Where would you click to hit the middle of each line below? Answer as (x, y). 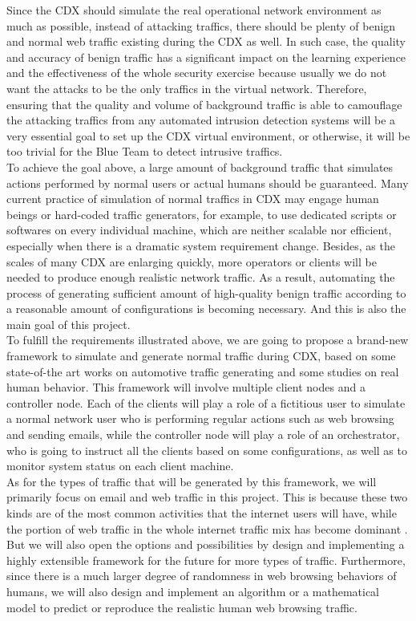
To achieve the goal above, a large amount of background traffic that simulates (200, 166)
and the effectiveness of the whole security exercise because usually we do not (197, 73)
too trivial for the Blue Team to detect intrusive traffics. (145, 151)
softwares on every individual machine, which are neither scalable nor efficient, (199, 230)
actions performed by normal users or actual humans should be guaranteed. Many (208, 183)
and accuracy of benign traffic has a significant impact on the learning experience (206, 57)
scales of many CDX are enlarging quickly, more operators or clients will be (192, 261)
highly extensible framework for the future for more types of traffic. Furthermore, (206, 560)
